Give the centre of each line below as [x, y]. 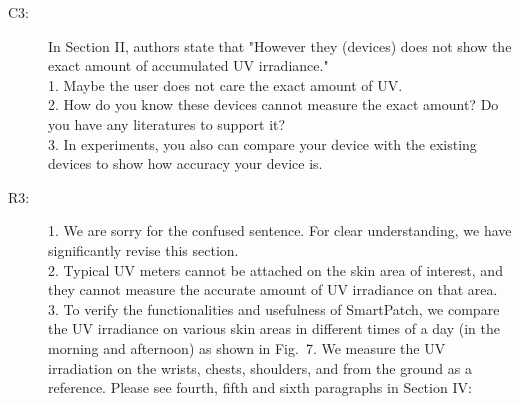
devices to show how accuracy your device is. [185, 163]
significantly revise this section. [143, 249]
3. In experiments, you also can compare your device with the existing [262, 143]
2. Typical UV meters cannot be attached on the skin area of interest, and [275, 269]
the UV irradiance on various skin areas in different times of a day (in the [274, 328]
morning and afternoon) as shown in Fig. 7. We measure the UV [247, 347]
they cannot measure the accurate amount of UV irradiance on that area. [273, 289]
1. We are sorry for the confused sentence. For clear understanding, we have [280, 230]
